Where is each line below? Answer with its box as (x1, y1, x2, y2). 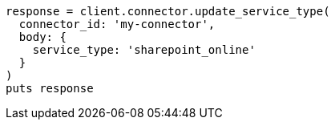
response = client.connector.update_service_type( (6, 5, 330, 18)
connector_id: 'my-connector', (18, 18, 216, 30)
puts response (6, 82, 94, 95)
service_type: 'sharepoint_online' (32, 43, 256, 56)
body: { (18, 30, 67, 43)
